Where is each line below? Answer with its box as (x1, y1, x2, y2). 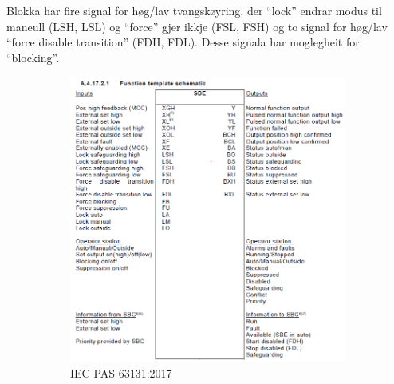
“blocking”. (6, 49, 60, 65)
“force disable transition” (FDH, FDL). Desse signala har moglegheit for (6, 34, 360, 50)
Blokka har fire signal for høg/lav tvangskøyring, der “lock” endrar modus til (6, 2, 382, 18)
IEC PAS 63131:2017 (70, 364, 172, 381)
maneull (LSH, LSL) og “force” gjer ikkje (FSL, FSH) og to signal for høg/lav (6, 18, 388, 34)
